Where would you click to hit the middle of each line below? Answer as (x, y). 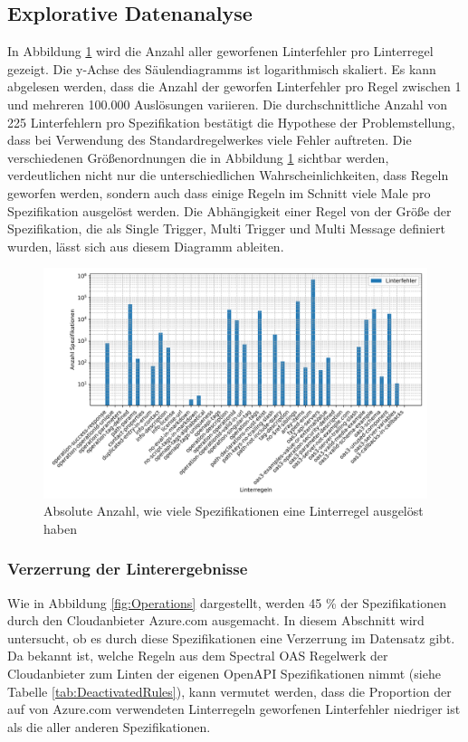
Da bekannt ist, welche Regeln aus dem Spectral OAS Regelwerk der (198, 656)
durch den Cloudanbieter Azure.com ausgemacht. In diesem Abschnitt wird (216, 620)
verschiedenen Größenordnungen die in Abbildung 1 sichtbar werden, (198, 157)
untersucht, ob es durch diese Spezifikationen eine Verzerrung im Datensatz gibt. (231, 637)
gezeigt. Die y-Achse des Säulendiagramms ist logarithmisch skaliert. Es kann (222, 68)
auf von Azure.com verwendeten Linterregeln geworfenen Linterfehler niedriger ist (234, 709)
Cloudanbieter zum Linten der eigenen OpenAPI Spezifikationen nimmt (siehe (224, 673)
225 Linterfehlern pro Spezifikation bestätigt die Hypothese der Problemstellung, (231, 122)
